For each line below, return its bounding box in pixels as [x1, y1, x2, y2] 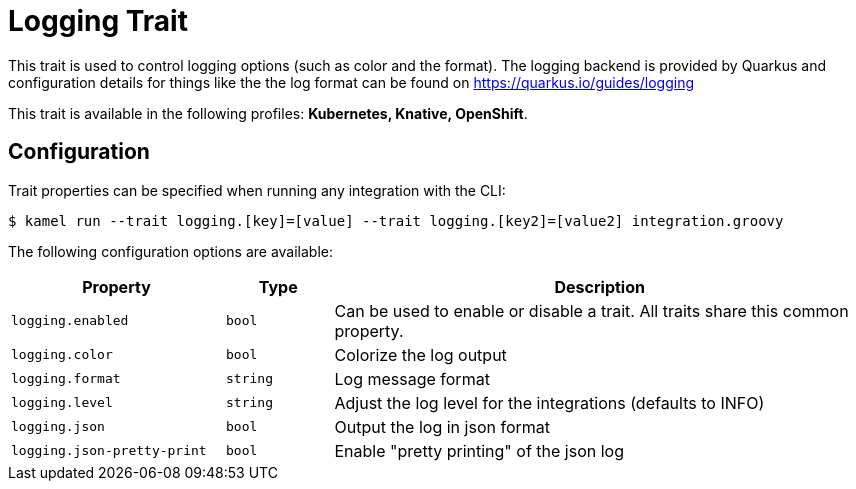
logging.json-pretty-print [11, 443, 207, 459]
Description [554, 276, 645, 297]
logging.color [11, 347, 113, 363]
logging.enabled [11, 313, 129, 329]
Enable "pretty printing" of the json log [334, 440, 624, 461]
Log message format [334, 368, 490, 389]
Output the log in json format [334, 416, 550, 437]
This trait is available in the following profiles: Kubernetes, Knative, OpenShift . [8, 104, 528, 122]
